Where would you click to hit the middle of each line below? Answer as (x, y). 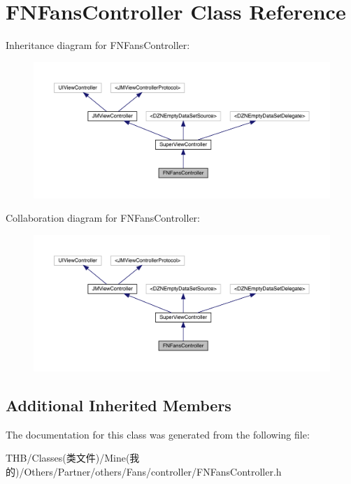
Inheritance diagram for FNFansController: (98, 45)
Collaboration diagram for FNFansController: (103, 218)
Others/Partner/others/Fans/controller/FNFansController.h (153, 471)
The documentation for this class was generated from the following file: (158, 434)
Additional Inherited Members (119, 405)
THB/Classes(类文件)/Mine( (68, 458)
